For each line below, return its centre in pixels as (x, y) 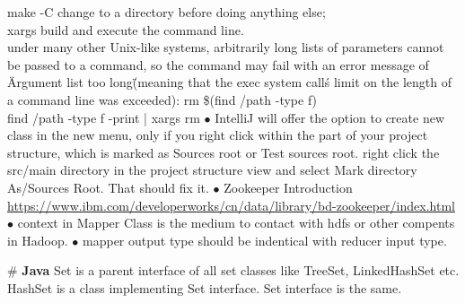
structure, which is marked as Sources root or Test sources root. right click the (224, 152)
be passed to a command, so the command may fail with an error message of (218, 64)
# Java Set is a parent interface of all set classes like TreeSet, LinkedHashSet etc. (233, 270)
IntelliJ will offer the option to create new (329, 117)
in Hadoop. (38, 240)
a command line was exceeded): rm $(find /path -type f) (162, 99)
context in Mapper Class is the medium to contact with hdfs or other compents (236, 223)
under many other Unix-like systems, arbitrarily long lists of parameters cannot (226, 47)
